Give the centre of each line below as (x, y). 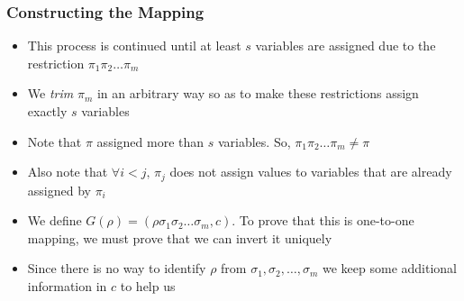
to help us (148, 286)
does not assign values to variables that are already (311, 172)
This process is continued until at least (134, 46)
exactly (47, 111)
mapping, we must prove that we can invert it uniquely (180, 237)
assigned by (59, 190)
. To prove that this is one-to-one (323, 220)
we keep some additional (389, 268)
